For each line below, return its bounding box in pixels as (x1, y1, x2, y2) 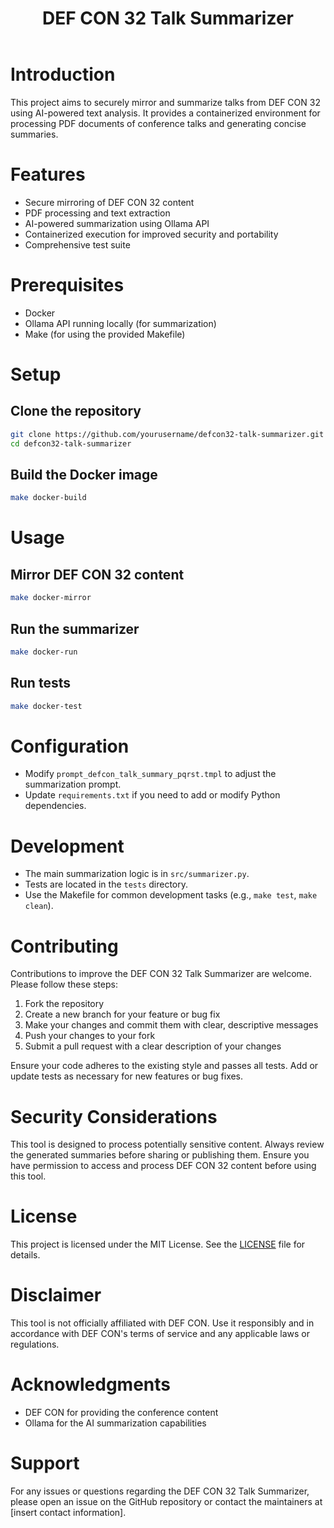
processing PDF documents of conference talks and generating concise (10, 117, 307, 129)
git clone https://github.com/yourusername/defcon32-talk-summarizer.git (10, 429, 325, 439)
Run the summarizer (10, 620, 140, 637)
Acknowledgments (10, 1373, 172, 1396)
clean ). (24, 900, 54, 912)
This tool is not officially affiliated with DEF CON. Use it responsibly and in (10, 1317, 315, 1329)
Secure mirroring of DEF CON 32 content (24, 196, 195, 208)
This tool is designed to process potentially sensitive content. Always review (10, 1138, 325, 1151)
